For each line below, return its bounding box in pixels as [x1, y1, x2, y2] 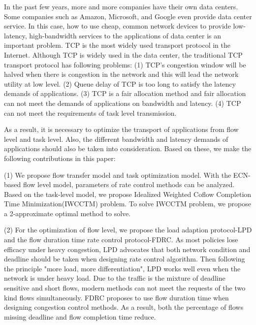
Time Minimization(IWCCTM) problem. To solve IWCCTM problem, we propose [4, 198, 251, 209]
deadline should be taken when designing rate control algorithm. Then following [4, 254, 245, 264]
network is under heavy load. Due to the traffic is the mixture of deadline [4, 273, 225, 283]
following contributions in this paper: [4, 153, 116, 163]
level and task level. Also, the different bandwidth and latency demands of [4, 133, 228, 144]
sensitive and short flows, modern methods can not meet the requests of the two [4, 283, 246, 293]
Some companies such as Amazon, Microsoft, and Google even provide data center [4, 11, 252, 21]
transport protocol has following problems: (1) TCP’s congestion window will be [4, 59, 246, 69]
